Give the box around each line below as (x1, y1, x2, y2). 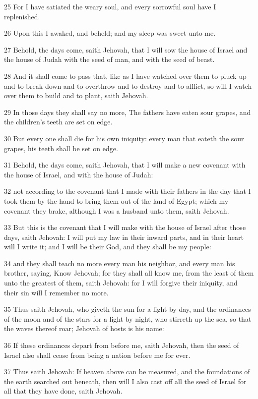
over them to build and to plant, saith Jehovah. (4, 90, 148, 101)
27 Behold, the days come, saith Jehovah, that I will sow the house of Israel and (4, 44, 248, 55)
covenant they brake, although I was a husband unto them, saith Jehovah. (4, 205, 229, 216)
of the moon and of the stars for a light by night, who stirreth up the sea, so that (4, 313, 252, 324)
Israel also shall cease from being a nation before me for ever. (4, 349, 191, 360)
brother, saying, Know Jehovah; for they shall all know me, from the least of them (4, 268, 254, 278)
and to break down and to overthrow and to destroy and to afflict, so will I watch (4, 80, 252, 91)
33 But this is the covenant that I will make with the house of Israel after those (4, 222, 246, 232)
